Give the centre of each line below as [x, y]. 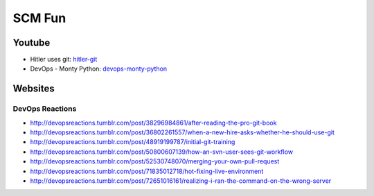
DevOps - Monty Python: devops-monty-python [99, 69]
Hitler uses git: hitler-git [64, 60]
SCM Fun [39, 18]
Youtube [32, 43]
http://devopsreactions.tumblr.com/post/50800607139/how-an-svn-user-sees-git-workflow [162, 152]
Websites [34, 89]
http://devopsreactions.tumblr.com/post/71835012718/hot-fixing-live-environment [147, 171]
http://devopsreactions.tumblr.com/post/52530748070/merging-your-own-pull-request [155, 161]
